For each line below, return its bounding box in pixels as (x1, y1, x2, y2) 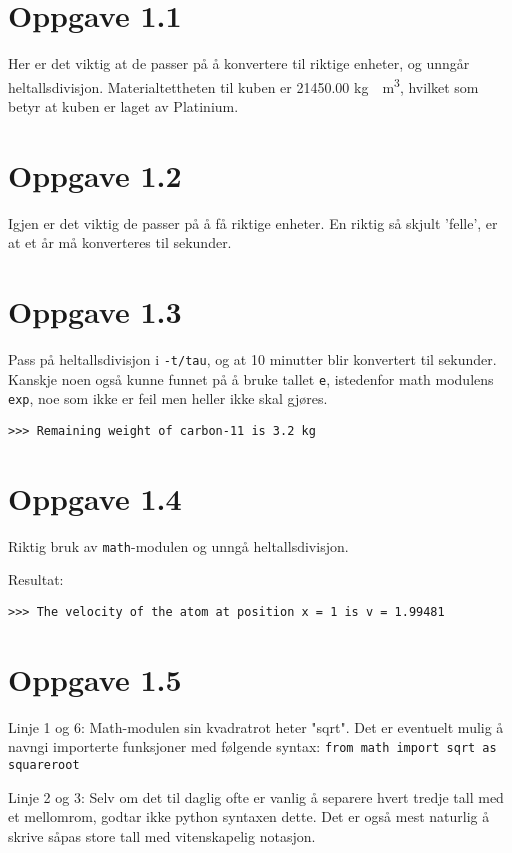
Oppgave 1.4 (8, 477, 182, 518)
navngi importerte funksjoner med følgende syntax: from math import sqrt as (8, 736, 497, 757)
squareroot (8, 758, 80, 773)
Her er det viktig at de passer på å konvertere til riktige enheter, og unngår (8, 53, 470, 74)
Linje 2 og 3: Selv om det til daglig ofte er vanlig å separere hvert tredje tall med (8, 786, 504, 807)
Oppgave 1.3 (8, 291, 182, 332)
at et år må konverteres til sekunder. (8, 232, 232, 253)
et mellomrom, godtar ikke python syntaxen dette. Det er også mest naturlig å (8, 806, 490, 827)
